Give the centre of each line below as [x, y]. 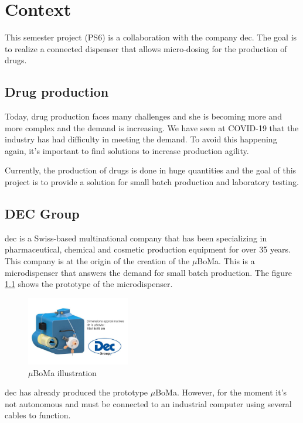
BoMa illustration [65, 372]
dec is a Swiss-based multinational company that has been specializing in [136, 238]
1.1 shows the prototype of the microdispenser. [89, 284]
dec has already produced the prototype [76, 392]
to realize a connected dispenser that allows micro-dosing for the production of [146, 48]
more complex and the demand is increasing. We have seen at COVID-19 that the [152, 127]
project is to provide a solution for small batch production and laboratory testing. [152, 182]
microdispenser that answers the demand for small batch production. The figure [148, 272]
